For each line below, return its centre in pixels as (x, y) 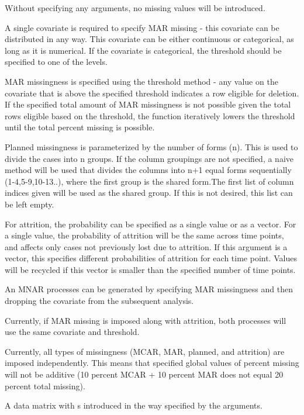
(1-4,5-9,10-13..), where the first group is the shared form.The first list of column (149, 181)
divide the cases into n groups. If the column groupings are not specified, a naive (149, 158)
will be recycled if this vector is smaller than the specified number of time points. (150, 269)
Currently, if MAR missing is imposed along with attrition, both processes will (146, 320)
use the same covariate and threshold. (72, 332)
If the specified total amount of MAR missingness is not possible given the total (148, 104)
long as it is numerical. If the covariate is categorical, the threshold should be (143, 50)
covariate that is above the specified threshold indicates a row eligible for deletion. (152, 93)
